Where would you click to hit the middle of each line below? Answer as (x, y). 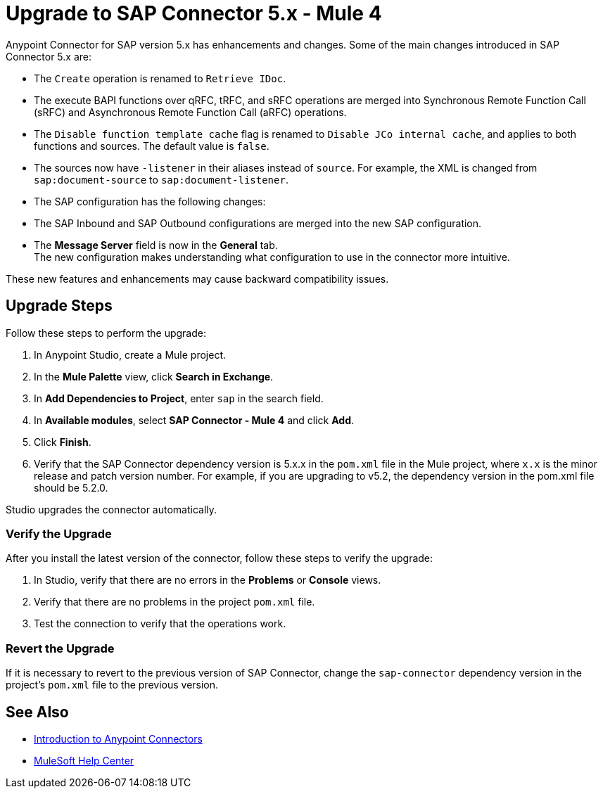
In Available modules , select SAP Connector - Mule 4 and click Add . (194, 420)
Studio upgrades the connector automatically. (112, 509)
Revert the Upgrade (60, 648)
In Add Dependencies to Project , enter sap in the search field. (179, 398)
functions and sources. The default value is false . (152, 146)
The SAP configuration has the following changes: (150, 201)
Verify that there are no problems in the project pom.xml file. (174, 602)
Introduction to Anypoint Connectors (118, 738)
